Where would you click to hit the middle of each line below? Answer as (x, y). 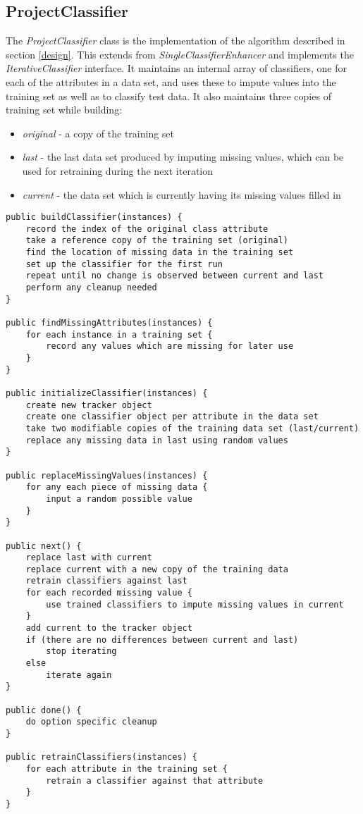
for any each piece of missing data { (117, 487)
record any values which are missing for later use (170, 346)
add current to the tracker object (109, 628)
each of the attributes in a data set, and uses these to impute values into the (171, 81)
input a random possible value (119, 499)
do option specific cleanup (91, 722)
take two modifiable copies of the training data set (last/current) (192, 428)
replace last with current (89, 558)
